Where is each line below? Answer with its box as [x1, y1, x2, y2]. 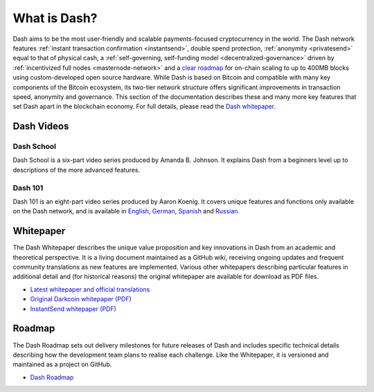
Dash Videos [12, 121, 69, 132]
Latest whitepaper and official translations [30, 285, 150, 294]
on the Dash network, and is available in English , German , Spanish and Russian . [12, 207, 240, 215]
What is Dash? [12, 10, 98, 26]
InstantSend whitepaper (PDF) [30, 305, 117, 313]
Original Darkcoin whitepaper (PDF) [30, 295, 132, 303]
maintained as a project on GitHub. [12, 360, 112, 368]
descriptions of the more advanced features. [12, 166, 141, 174]
